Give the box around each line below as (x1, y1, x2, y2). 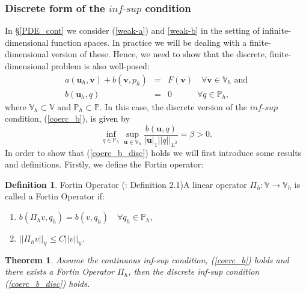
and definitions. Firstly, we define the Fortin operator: (5, 158, 204, 170)
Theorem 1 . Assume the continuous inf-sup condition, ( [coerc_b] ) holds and (5, 253, 289, 266)
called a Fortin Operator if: (5, 190, 105, 202)
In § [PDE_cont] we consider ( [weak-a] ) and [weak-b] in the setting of (5, 24, 260, 37)
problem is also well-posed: (51, 60, 150, 72)
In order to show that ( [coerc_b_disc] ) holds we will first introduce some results (5, 146, 302, 158)
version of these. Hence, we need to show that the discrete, (51, 48, 267, 60)
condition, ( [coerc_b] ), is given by (5, 112, 130, 125)
